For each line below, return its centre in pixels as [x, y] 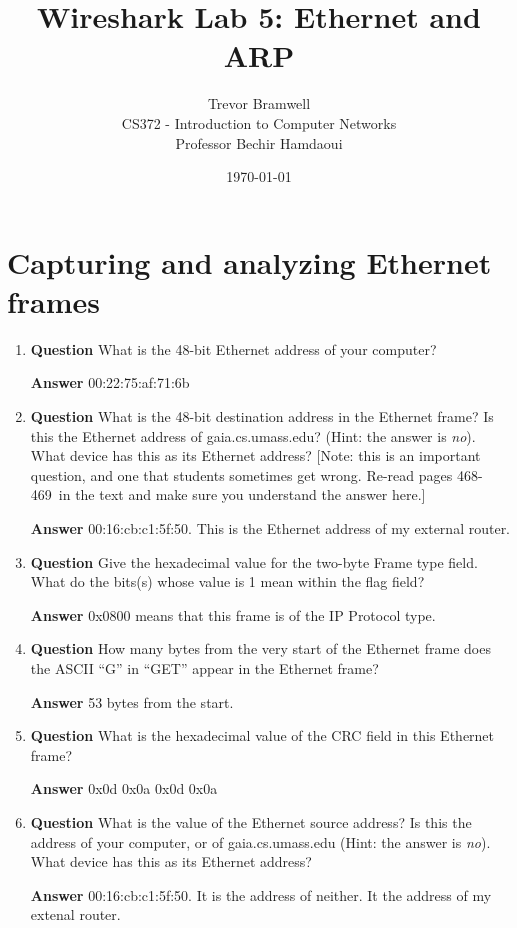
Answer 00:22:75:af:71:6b [110, 382]
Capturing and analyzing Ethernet [249, 261]
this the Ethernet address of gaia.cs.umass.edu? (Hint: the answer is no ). [253, 435]
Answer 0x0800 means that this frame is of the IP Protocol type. [233, 614]
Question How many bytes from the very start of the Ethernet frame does [260, 648]
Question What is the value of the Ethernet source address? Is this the [251, 821]
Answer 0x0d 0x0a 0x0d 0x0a [124, 788]
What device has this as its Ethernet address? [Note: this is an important [255, 455]
